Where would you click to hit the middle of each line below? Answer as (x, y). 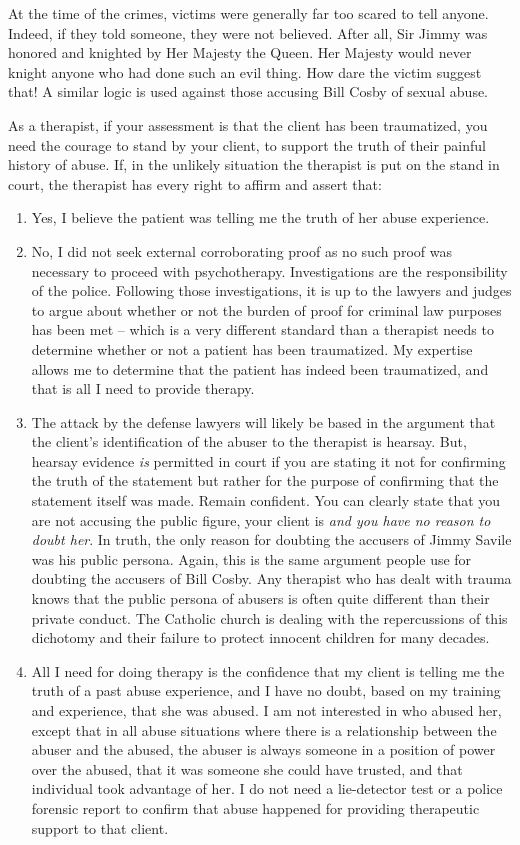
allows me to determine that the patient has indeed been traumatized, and (260, 368)
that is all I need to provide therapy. (143, 388)
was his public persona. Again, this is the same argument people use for (251, 558)
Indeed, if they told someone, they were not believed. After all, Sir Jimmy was (248, 32)
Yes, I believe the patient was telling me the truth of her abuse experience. (260, 217)
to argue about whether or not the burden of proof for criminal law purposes (266, 309)
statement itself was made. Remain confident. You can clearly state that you (266, 500)
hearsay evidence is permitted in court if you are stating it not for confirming (268, 460)
